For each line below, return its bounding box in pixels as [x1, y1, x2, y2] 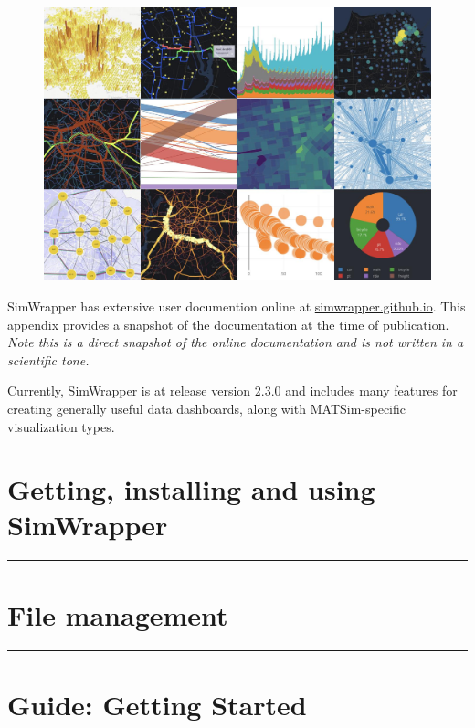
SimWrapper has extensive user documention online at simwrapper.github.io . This [7, 296, 466, 315]
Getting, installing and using [7, 470, 375, 508]
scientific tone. [7, 350, 90, 369]
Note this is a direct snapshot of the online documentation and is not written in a [7, 332, 464, 352]
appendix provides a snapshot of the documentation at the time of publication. [7, 314, 449, 333]
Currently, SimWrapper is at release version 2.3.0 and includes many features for [7, 381, 458, 400]
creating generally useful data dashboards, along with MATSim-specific [7, 398, 406, 417]
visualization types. [7, 417, 115, 436]
